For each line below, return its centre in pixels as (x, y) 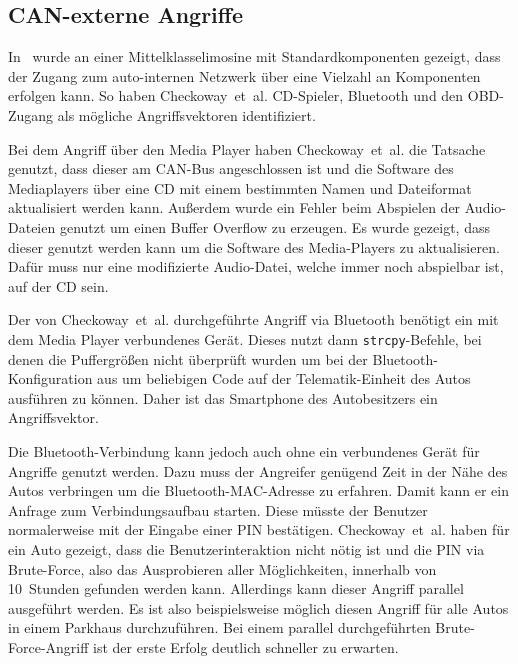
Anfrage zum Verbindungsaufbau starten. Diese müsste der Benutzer (218, 509)
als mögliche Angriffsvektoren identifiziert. (186, 114)
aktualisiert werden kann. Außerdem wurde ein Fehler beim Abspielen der (234, 207)
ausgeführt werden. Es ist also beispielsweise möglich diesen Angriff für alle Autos (258, 607)
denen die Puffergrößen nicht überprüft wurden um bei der (188, 358)
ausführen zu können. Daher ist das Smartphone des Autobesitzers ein (223, 397)
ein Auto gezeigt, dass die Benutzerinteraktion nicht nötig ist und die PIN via (246, 548)
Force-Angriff (48, 646)
